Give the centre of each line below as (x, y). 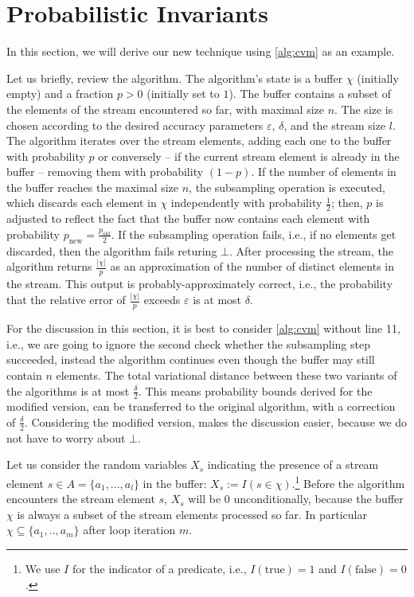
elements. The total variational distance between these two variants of (227, 375)
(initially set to (183, 94)
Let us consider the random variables (97, 464)
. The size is (364, 109)
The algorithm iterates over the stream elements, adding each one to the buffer (199, 140)
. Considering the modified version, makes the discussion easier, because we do (216, 421)
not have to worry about (66, 437)
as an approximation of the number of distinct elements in (252, 266)
